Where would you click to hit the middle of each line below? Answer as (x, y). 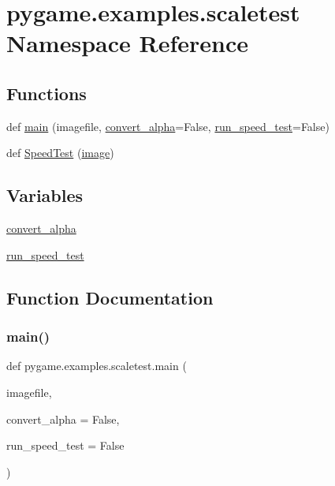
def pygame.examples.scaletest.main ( (97, 366)
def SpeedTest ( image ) (60, 153)
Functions (47, 93)
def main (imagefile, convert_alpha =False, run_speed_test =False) (168, 126)
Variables (45, 195)
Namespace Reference (127, 43)
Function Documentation (110, 297)
